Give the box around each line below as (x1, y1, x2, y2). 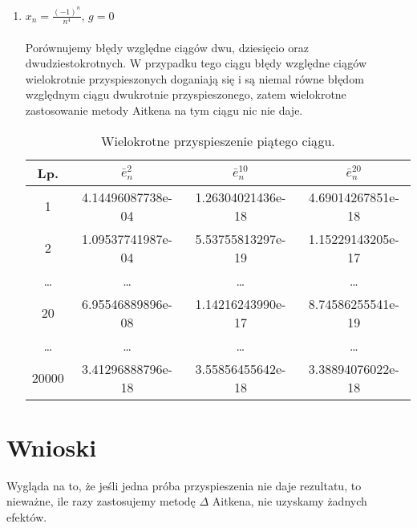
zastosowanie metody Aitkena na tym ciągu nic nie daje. (25, 101, 303, 118)
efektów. (6, 508, 47, 525)
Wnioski (6, 430, 97, 463)
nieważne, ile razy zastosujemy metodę (6, 493, 196, 510)
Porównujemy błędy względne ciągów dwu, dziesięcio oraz (25, 39, 309, 55)
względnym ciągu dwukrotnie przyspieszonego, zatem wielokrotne (25, 86, 346, 103)
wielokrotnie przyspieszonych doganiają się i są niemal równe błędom (25, 70, 364, 87)
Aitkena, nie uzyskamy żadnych (212, 493, 367, 510)
